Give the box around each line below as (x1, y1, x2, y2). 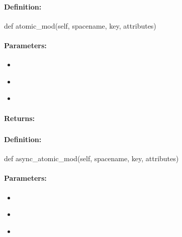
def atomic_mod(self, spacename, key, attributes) (4, 20, 156, 31)
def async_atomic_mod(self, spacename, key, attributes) (4, 153, 179, 164)
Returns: (4, 112, 35, 123)
